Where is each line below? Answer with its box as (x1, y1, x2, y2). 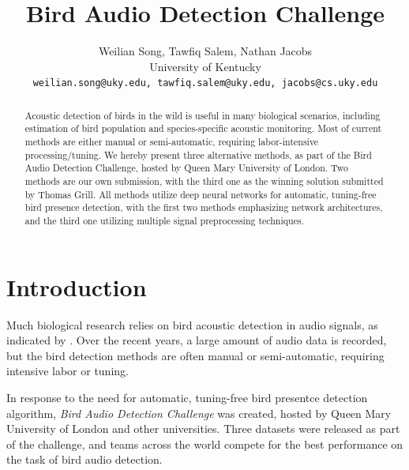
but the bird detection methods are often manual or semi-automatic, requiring (6, 347, 385, 363)
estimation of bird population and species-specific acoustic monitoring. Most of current (24, 122, 382, 135)
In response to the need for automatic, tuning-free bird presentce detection (6, 389, 368, 405)
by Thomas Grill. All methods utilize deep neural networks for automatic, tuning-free (24, 187, 377, 201)
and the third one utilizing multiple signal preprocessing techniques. (24, 214, 304, 227)
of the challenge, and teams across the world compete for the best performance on (6, 435, 403, 452)
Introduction (6, 270, 147, 303)
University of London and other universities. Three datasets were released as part (6, 420, 400, 437)
